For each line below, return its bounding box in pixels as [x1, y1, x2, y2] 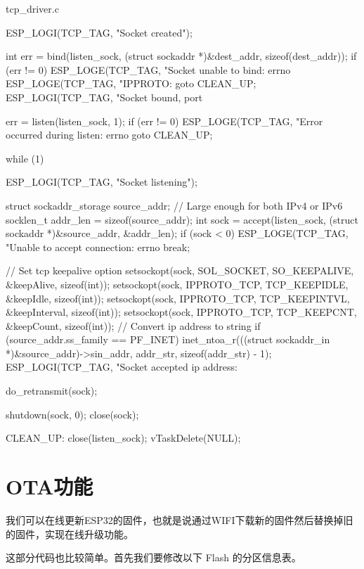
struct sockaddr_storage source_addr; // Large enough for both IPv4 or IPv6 [6, 198, 343, 212]
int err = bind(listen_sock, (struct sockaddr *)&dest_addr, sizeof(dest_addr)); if [6, 49, 357, 63]
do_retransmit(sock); [6, 383, 98, 398]
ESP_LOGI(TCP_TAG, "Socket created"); [6, 25, 193, 39]
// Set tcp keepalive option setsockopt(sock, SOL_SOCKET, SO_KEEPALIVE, [6, 263, 354, 278]
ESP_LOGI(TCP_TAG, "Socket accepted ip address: [6, 359, 238, 374]
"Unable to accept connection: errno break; [6, 239, 190, 254]
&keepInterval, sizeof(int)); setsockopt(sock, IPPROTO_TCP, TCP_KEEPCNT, [6, 305, 357, 319]
